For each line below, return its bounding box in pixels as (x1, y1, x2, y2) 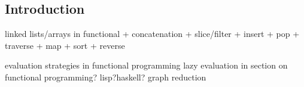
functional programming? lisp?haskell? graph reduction (5, 70, 206, 83)
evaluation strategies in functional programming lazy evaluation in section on (5, 59, 288, 72)
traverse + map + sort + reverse (5, 39, 125, 51)
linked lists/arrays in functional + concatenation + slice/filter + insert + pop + (5, 27, 300, 40)
